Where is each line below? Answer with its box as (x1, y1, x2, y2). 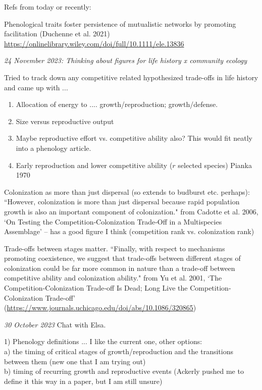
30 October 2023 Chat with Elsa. (4, 319, 106, 329)
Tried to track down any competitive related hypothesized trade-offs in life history (4, 72, 258, 82)
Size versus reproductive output (16, 116, 114, 126)
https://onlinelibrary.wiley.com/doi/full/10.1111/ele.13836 (4, 38, 184, 48)
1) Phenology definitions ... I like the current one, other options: (4, 336, 202, 347)
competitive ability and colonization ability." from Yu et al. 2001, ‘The (4, 272, 222, 283)
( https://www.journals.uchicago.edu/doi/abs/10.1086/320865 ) (4, 302, 196, 313)
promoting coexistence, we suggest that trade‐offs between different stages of (4, 253, 241, 263)
